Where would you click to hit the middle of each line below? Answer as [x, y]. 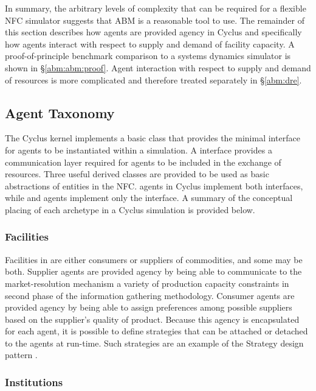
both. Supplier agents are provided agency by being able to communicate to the [153, 271]
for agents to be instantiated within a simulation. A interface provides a [139, 150]
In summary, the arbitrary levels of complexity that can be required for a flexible [156, 8]
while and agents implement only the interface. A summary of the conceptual [149, 198]
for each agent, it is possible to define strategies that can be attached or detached [156, 331]
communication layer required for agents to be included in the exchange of [143, 162]
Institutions [34, 382]
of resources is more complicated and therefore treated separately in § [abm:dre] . [153, 79]
